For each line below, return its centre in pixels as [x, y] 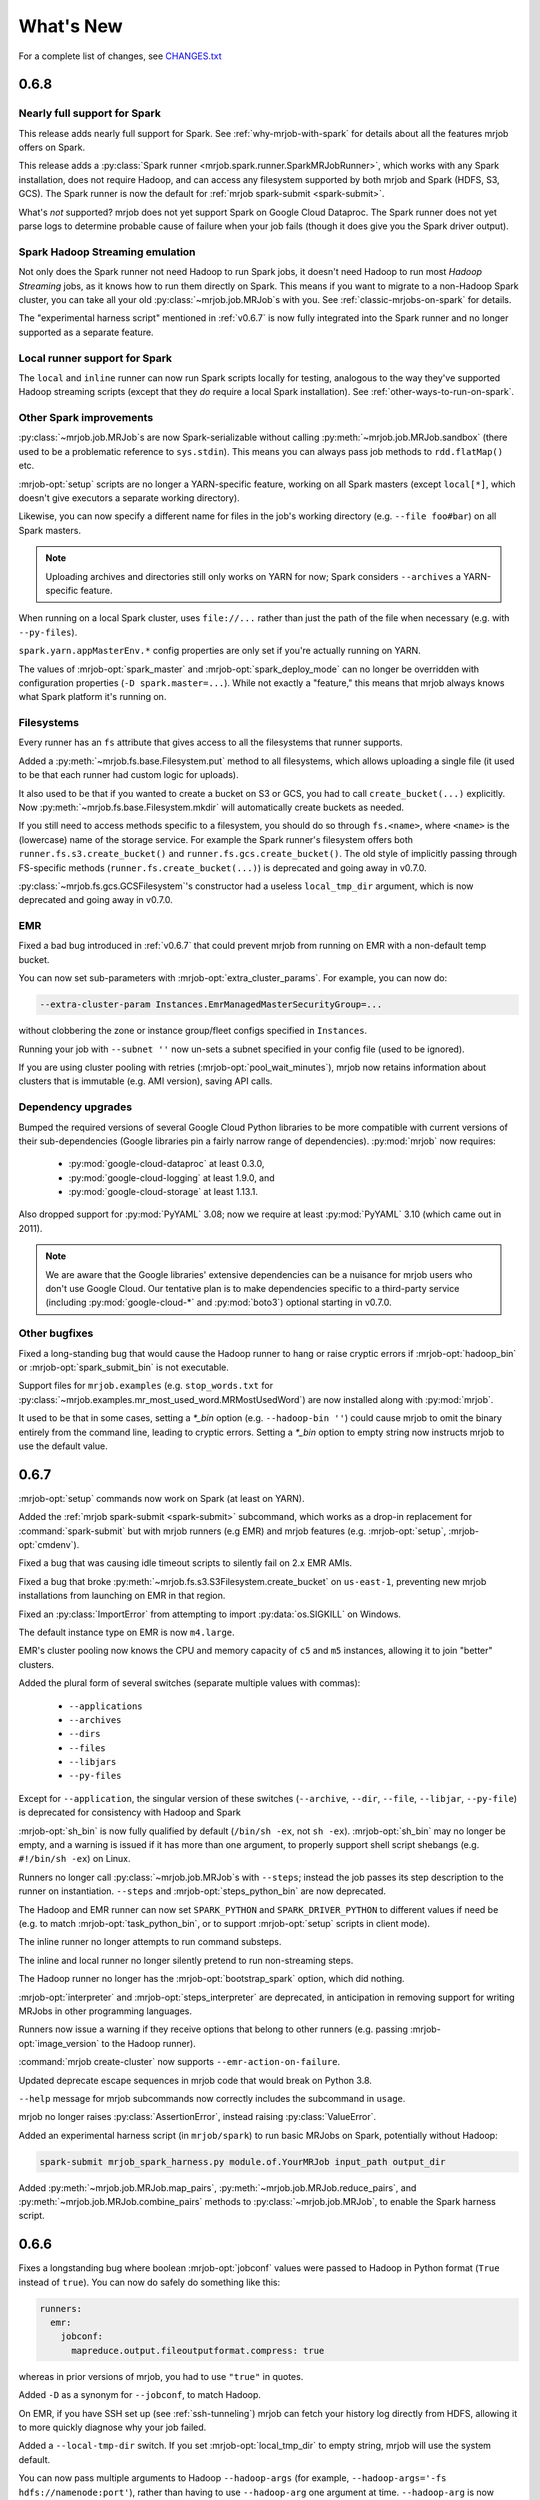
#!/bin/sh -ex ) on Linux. [74, 1859]
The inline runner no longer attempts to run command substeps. [150, 1942]
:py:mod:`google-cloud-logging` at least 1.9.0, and [171, 1177]
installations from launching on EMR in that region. [122, 1596]
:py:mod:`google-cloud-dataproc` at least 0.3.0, [166, 1164]
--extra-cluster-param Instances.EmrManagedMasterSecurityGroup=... [211, 1004]
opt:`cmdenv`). [49, 1544]
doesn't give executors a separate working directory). [129, 497]
